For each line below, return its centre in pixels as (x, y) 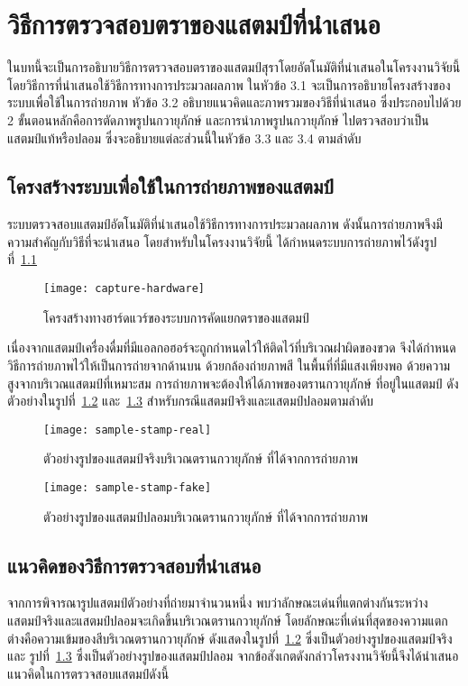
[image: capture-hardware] (124, 289)
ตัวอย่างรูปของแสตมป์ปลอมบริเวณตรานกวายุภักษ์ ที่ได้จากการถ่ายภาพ (206, 516)
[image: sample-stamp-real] (128, 430)
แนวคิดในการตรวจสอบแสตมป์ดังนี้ (88, 673)
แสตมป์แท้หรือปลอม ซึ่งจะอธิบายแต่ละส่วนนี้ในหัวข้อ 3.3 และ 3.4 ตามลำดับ (184, 137)
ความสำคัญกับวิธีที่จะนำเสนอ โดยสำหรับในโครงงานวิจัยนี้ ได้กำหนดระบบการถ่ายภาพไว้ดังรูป (222, 241)
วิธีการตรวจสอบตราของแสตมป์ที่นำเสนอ (194, 24)
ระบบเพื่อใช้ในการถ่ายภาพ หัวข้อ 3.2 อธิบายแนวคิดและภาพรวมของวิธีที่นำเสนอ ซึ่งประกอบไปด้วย (234, 102)
